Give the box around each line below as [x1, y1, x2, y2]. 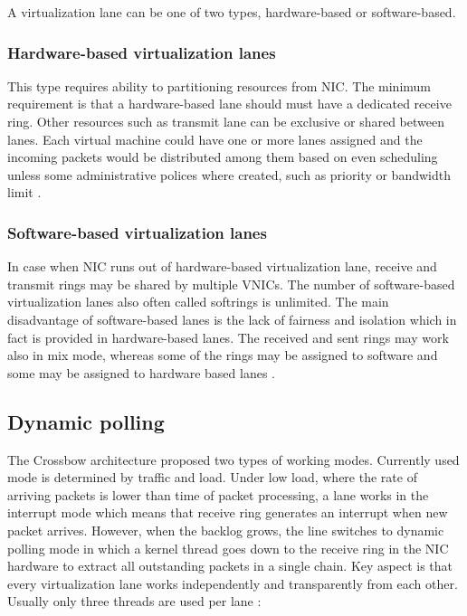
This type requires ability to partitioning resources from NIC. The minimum [7, 76, 431, 95]
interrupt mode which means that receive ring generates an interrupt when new [7, 503, 448, 522]
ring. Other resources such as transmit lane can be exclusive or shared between [7, 112, 444, 130]
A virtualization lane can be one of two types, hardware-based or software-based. [7, 3, 456, 21]
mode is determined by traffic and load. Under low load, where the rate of [7, 468, 417, 487]
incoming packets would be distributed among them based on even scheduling [7, 147, 438, 166]
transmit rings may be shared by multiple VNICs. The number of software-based [7, 274, 455, 293]
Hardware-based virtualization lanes [7, 41, 276, 63]
